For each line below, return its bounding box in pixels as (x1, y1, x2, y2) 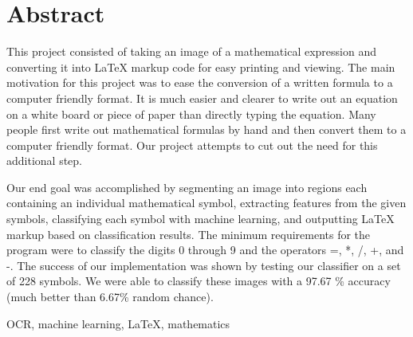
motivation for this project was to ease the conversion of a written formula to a (6, 74, 393, 91)
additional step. (6, 152, 82, 169)
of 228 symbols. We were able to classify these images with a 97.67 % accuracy (6, 272, 391, 289)
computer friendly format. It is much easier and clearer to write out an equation (6, 89, 398, 106)
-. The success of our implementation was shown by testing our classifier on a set (6, 257, 401, 273)
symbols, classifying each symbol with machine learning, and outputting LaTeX (6, 210, 395, 227)
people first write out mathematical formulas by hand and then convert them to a (6, 121, 407, 138)
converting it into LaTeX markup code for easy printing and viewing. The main (6, 58, 395, 75)
